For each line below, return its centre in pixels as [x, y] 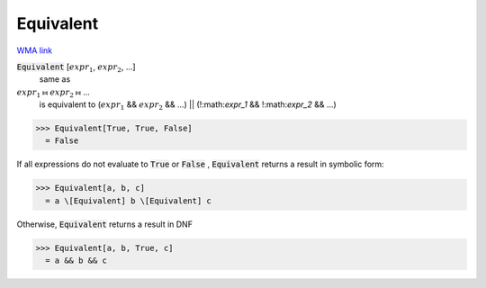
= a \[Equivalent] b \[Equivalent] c [128, 201]
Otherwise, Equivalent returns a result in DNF [105, 224]
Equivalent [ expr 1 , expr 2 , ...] [76, 67]
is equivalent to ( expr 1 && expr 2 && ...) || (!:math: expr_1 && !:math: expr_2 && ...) [188, 105]
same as [55, 79]
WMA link [35, 50]
